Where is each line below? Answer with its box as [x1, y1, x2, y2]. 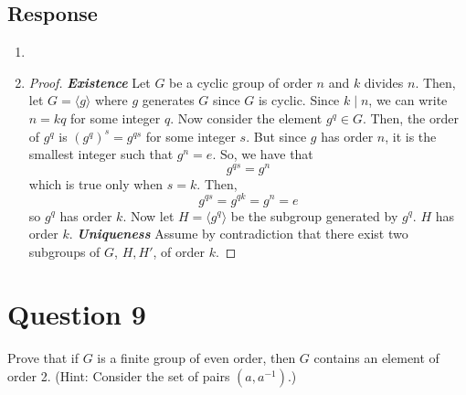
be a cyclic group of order [169, 72, 312, 91]
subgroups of [28, 241, 101, 261]
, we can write [368, 91, 448, 110]
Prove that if [7, 348, 79, 368]
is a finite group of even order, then [97, 348, 296, 368]
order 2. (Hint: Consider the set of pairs [7, 367, 230, 386]
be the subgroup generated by [230, 206, 398, 225]
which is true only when [28, 174, 164, 193]
